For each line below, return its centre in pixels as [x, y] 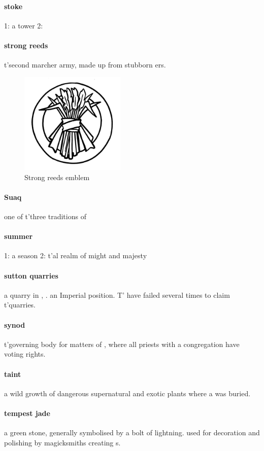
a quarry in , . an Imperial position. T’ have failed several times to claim [117, 294]
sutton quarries [31, 275]
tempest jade [27, 413]
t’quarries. [20, 305]
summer [19, 236]
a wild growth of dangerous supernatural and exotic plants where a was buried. [127, 393]
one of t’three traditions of [45, 216]
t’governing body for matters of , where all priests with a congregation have [122, 344]
